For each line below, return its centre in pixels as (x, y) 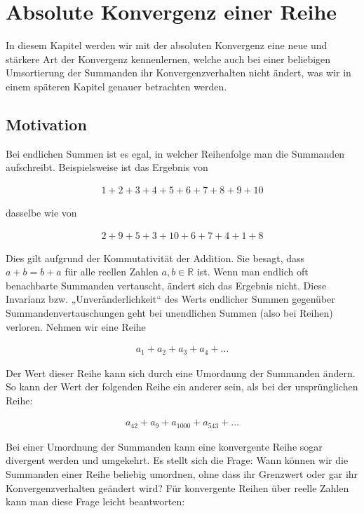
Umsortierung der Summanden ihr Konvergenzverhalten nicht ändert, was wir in (178, 73)
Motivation (46, 124)
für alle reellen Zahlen (112, 272)
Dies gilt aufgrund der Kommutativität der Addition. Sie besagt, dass (155, 258)
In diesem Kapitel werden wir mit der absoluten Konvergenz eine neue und (167, 45)
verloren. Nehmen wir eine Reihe (76, 326)
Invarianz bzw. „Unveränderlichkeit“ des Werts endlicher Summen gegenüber (170, 299)
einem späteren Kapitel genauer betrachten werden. (116, 86)
